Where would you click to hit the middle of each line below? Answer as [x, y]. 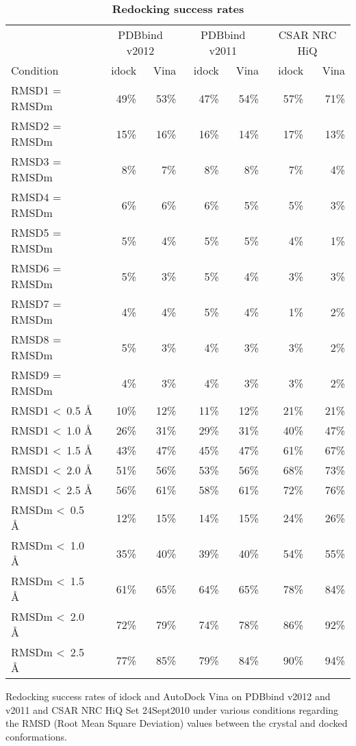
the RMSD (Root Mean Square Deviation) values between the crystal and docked [177, 723]
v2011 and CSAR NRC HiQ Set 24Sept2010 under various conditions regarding [172, 709]
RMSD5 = [36, 232]
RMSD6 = [36, 268]
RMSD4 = [36, 197]
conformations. [36, 736]
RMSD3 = [36, 161]
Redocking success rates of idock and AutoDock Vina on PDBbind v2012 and [168, 696]
